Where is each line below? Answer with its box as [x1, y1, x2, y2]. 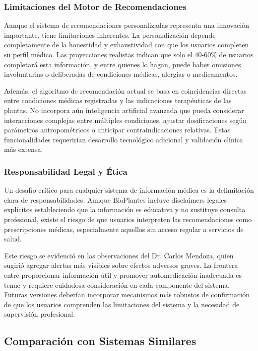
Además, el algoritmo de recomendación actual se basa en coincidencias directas [4, 85, 247, 96]
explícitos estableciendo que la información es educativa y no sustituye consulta [4, 204, 246, 215]
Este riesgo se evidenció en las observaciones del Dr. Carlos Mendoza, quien [4, 250, 234, 260]
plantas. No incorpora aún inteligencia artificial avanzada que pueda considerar [4, 105, 244, 115]
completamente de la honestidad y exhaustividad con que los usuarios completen [4, 39, 249, 50]
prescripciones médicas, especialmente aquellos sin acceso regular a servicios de [4, 224, 244, 234]
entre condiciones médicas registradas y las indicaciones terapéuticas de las [4, 95, 232, 106]
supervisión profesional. [4, 309, 75, 319]
